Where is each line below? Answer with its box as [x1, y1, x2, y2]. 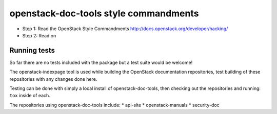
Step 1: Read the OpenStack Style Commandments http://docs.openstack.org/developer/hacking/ [22, 26, 228, 32]
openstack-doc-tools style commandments [9, 8, 199, 19]
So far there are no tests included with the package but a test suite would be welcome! [9, 59, 193, 65]
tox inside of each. [9, 93, 51, 99]
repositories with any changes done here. [9, 76, 97, 82]
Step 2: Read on [22, 32, 56, 38]
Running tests [9, 46, 55, 55]
